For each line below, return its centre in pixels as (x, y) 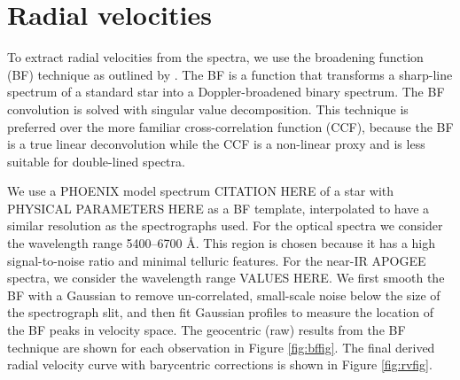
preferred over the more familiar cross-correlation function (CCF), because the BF (230, 126)
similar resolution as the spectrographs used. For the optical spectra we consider (225, 225)
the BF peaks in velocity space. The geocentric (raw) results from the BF (207, 330)
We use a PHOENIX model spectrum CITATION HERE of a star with (201, 191)
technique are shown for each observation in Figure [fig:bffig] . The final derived (221, 347)
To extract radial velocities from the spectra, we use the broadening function (215, 57)
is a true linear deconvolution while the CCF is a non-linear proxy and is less (216, 144)
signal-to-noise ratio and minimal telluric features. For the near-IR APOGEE (217, 260)
